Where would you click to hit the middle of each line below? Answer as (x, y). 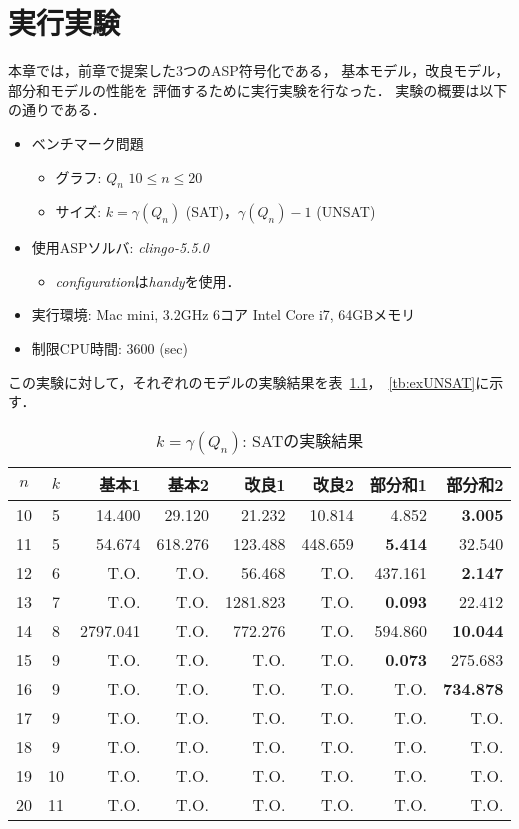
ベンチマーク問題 (87, 142)
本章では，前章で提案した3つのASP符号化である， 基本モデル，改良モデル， (259, 70)
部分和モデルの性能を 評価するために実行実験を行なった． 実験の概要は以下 (258, 89)
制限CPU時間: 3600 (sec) (109, 348)
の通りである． (57, 109)
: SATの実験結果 (303, 440)
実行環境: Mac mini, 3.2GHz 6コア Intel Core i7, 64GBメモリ (223, 314)
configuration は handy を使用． (148, 280)
